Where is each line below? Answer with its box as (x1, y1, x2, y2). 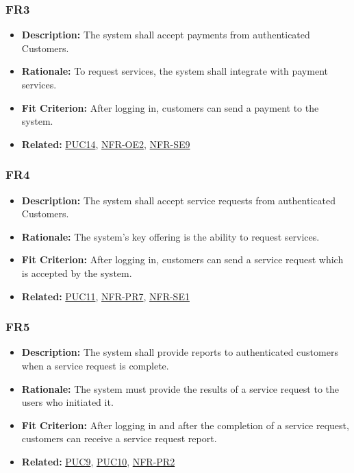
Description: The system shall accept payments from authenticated (21, 27, 310, 42)
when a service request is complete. (21, 358, 169, 372)
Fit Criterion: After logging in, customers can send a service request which (21, 252, 344, 267)
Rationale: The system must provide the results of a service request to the (21, 381, 340, 396)
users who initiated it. (21, 395, 114, 409)
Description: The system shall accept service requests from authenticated (21, 193, 336, 207)
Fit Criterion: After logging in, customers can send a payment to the (21, 100, 319, 114)
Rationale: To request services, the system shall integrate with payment (21, 64, 328, 78)
